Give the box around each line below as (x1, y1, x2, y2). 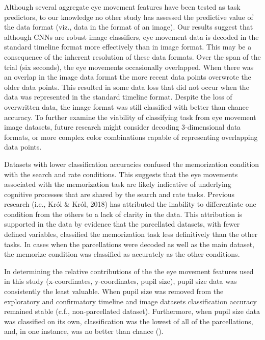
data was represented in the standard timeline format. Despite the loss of (4, 91, 232, 102)
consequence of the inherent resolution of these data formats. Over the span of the (4, 51, 261, 62)
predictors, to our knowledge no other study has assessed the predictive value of (4, 11, 253, 22)
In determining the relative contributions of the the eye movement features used (4, 265, 254, 276)
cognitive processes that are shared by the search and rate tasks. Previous (4, 188, 235, 199)
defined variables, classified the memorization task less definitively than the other (4, 229, 258, 239)
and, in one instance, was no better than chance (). (4, 326, 164, 336)
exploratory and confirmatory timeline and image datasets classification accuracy (4, 296, 257, 306)
